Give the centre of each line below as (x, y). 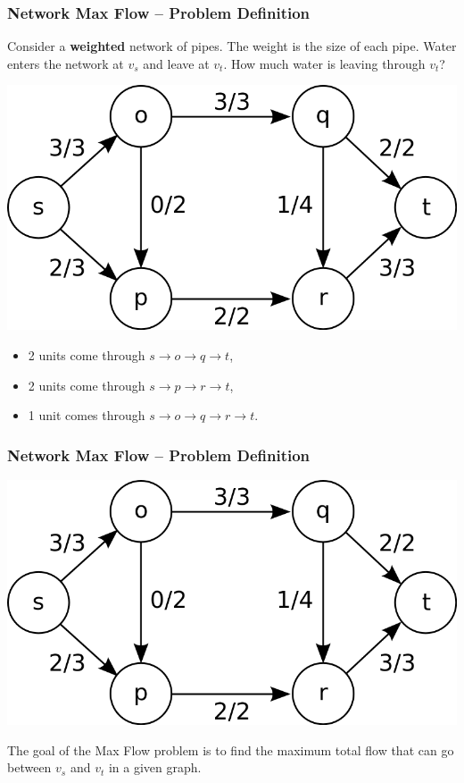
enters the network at (66, 63)
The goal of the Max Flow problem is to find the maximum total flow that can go (231, 749)
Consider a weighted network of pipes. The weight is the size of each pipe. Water (232, 46)
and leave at (176, 63)
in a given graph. (155, 767)
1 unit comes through (87, 415)
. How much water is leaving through (324, 63)
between (29, 767)
